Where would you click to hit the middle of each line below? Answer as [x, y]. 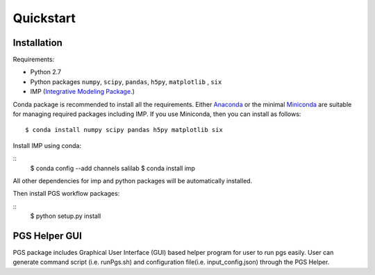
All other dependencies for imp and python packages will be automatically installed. [133, 181]
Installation [37, 43]
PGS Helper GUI [48, 236]
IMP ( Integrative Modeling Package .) [83, 92]
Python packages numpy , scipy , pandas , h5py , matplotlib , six [126, 82]
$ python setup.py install [66, 216]
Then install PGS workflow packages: [66, 194]
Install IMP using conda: [47, 145]
